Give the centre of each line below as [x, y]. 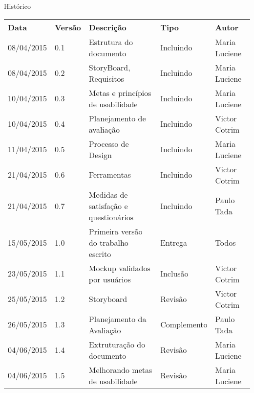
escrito [100, 254]
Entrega [174, 242]
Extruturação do [117, 344]
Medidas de [108, 194]
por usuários [110, 279]
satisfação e [108, 206]
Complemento [184, 324]
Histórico [17, 6]
